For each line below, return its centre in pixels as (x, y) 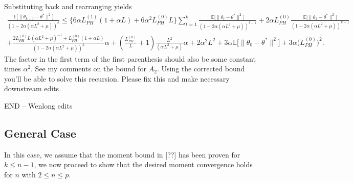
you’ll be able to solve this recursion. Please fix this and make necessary (117, 78)
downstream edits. (33, 88)
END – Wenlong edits (38, 105)
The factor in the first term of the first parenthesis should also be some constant (130, 58)
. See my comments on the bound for (89, 69)
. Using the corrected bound (201, 69)
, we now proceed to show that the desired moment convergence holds (143, 164)
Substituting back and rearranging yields (68, 6)
